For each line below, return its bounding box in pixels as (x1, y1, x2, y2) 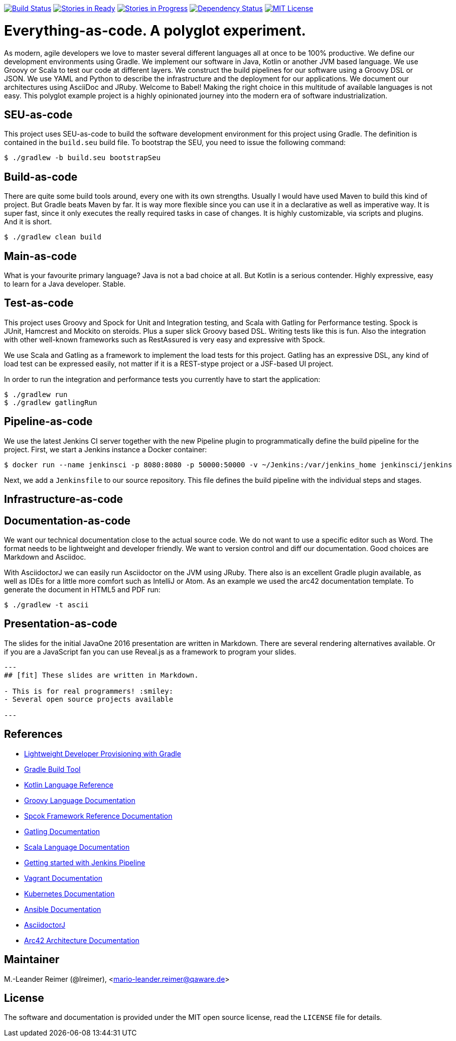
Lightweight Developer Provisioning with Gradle (24, 749, 181, 758)
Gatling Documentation (24, 827, 100, 836)
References (4, 728, 63, 741)
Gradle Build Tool (24, 764, 81, 773)
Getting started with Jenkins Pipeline (24, 858, 145, 867)
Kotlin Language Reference (24, 780, 113, 789)
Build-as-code (4, 170, 78, 183)
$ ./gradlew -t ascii (4, 600, 89, 609)
